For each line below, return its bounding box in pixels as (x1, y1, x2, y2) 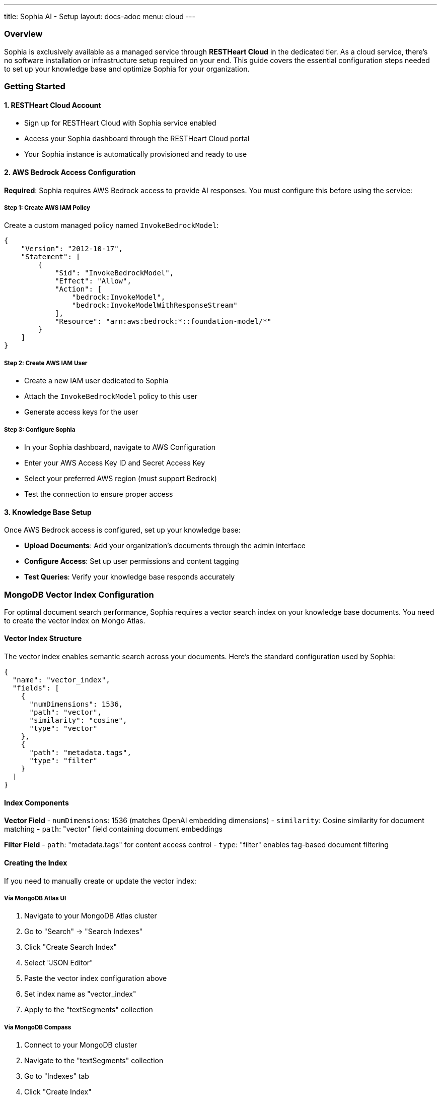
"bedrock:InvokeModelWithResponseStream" (71, 301, 238, 310)
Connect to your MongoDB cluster (24, 1040, 137, 1050)
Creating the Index (4, 858, 67, 867)
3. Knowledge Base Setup (4, 507, 92, 516)
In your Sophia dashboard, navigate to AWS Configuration (24, 442, 216, 451)
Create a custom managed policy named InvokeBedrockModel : (4, 221, 219, 230)
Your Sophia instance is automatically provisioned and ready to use (24, 150, 247, 159)
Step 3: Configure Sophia (4, 426, 76, 433)
